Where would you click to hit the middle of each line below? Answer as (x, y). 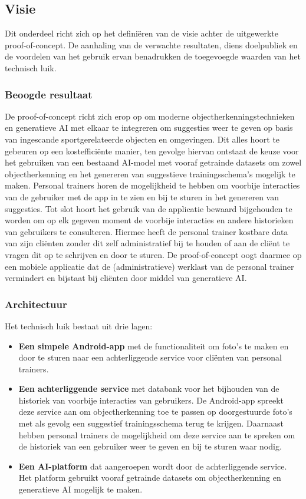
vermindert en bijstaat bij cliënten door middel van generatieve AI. (126, 278)
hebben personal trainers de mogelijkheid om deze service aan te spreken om (157, 434)
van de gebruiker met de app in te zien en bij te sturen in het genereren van (142, 196)
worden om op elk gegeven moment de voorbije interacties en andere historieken (149, 220)
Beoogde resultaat (49, 94)
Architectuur (36, 304)
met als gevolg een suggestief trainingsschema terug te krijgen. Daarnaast (151, 423)
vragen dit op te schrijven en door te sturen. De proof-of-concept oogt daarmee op (153, 254)
